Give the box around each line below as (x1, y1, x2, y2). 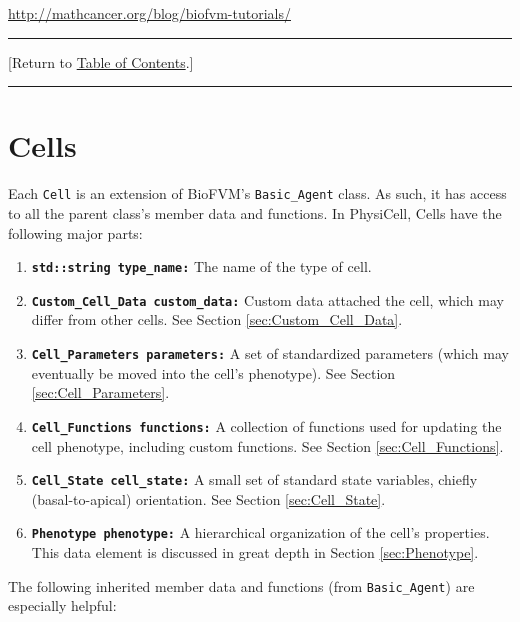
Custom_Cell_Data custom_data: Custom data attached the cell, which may (31, 289, 504, 310)
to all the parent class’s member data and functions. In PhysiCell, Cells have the (8, 202, 502, 223)
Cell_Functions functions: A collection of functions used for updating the (31, 415, 502, 436)
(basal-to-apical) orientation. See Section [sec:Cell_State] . (31, 488, 386, 509)
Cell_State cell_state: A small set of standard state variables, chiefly (31, 469, 478, 490)
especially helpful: (8, 595, 117, 616)
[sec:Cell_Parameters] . (31, 382, 170, 403)
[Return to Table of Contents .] (8, 51, 194, 72)
